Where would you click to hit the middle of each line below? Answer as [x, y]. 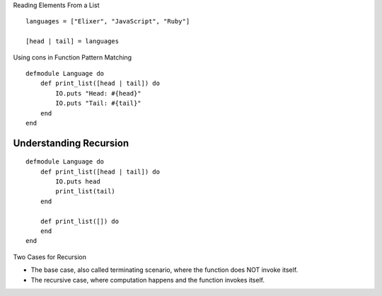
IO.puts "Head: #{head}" [98, 93]
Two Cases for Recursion [50, 257]
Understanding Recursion [71, 143]
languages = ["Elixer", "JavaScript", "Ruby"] [108, 22]
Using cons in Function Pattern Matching [73, 57]
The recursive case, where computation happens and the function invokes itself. [148, 280]
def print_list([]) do [80, 221]
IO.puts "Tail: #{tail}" [98, 103]
